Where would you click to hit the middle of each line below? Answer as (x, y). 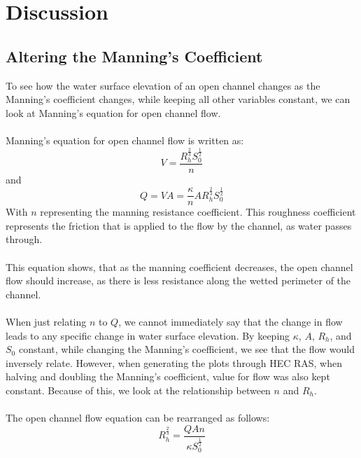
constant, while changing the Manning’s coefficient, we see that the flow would (187, 349)
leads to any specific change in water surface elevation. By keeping (148, 335)
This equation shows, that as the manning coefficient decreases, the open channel (179, 266)
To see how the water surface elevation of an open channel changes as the (163, 85)
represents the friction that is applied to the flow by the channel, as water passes (179, 225)
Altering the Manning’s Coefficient (134, 56)
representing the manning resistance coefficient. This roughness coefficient (198, 212)
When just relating (46, 322)
